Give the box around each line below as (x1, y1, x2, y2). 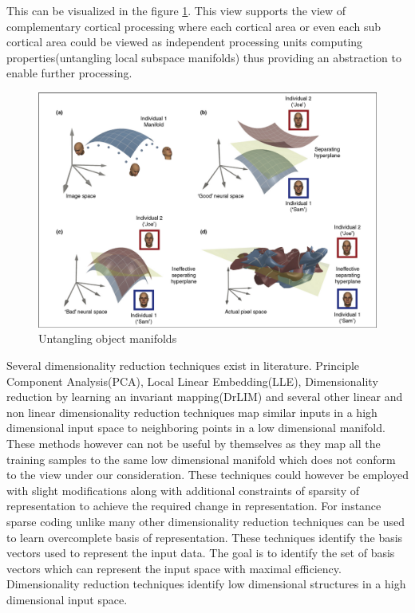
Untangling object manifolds (38, 330, 177, 347)
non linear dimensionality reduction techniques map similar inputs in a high (6, 403, 377, 420)
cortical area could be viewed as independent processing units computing (6, 33, 363, 50)
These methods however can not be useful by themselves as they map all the (6, 434, 381, 451)
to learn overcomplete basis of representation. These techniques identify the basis (6, 529, 403, 545)
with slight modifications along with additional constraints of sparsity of (6, 481, 359, 498)
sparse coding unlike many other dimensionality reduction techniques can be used (6, 513, 405, 529)
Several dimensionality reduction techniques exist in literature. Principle (6, 356, 360, 373)
